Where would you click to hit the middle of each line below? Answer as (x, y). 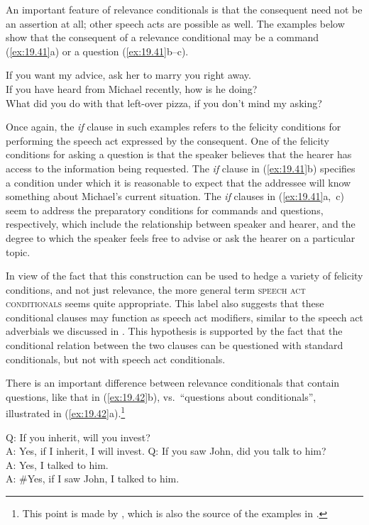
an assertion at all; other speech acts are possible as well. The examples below (175, 23)
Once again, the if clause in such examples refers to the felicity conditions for (174, 127)
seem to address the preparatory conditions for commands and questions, (165, 210)
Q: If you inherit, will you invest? (78, 437)
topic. (18, 252)
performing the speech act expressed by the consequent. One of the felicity (167, 140)
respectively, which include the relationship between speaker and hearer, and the (181, 224)
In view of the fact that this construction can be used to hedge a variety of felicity (184, 276)
